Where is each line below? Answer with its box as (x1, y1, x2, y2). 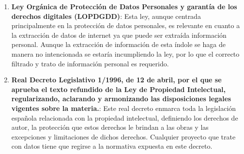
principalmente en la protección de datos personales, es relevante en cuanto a (11, 20, 240, 31)
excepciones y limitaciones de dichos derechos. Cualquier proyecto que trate (11, 131, 236, 141)
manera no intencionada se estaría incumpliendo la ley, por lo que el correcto (11, 48, 240, 59)
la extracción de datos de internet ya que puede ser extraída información (11, 30, 227, 40)
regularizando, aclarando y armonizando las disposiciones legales (11, 93, 231, 104)
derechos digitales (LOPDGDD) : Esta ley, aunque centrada (11, 11, 201, 21)
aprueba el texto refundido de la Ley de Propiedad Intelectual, (11, 84, 226, 94)
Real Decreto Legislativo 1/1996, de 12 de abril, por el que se (11, 75, 222, 85)
